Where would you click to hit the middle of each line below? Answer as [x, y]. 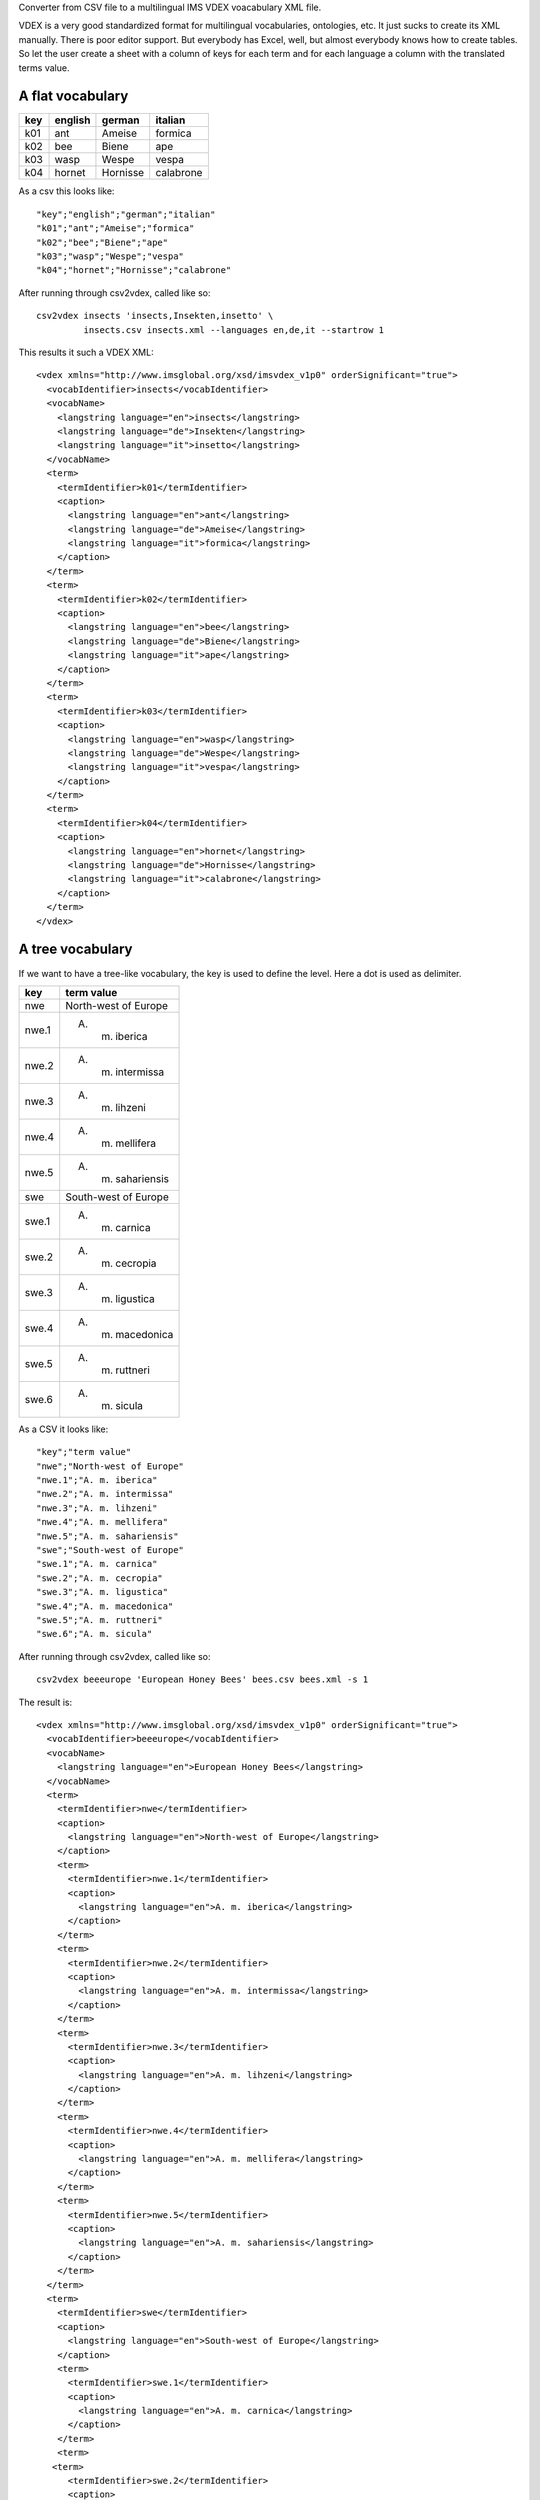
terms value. [44, 67]
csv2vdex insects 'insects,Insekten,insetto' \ [155, 316]
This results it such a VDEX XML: [86, 352]
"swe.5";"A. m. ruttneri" [100, 1619]
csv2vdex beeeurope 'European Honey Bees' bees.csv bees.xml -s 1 [202, 1679]
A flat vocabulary [73, 96]
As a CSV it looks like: [63, 1429]
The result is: [45, 1702]
